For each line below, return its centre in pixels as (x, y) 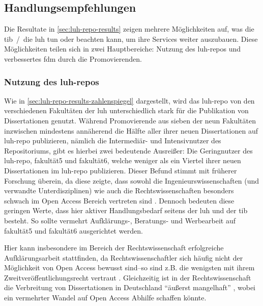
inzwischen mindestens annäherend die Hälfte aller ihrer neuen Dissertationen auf (131, 130)
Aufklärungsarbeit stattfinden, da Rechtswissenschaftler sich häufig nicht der (124, 257)
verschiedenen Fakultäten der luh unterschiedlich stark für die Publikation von (126, 110)
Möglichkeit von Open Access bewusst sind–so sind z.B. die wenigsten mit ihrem (129, 267)
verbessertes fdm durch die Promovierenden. (73, 58)
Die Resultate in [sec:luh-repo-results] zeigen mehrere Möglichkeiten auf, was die (129, 29)
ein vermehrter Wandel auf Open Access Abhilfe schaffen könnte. (105, 298)
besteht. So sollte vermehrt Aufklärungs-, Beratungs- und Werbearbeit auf (120, 220)
